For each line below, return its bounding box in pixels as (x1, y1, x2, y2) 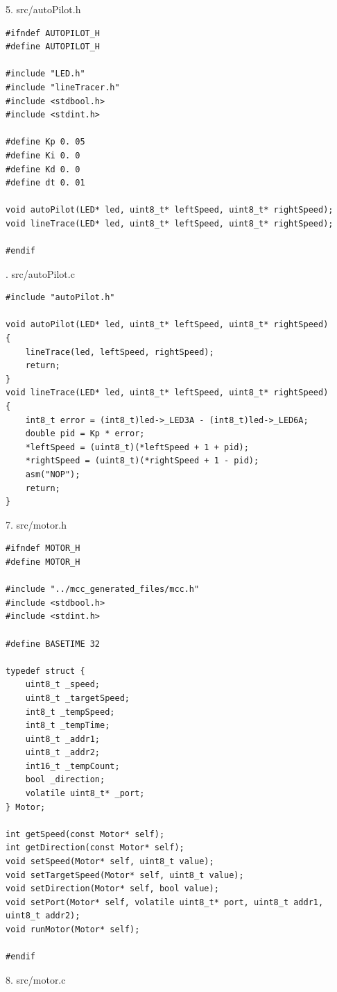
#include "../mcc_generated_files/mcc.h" (6, 584, 200, 595)
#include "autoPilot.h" (6, 292, 115, 303)
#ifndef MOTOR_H (6, 543, 80, 554)
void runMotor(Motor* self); (6, 925, 140, 934)
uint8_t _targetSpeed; (25, 693, 130, 703)
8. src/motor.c (6, 972, 66, 986)
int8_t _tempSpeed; (25, 706, 115, 717)
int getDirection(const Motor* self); (6, 843, 184, 853)
